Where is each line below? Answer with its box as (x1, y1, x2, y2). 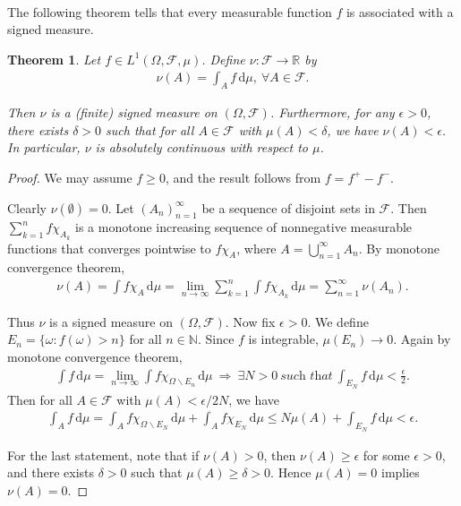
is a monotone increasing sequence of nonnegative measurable (75, 218, 413, 236)
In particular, (7, 138, 81, 157)
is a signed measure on (49, 312, 173, 330)
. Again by (393, 330, 451, 348)
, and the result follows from (165, 167, 321, 186)
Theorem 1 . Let (7, 49, 101, 68)
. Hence (270, 463, 312, 482)
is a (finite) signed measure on (50, 103, 218, 122)
